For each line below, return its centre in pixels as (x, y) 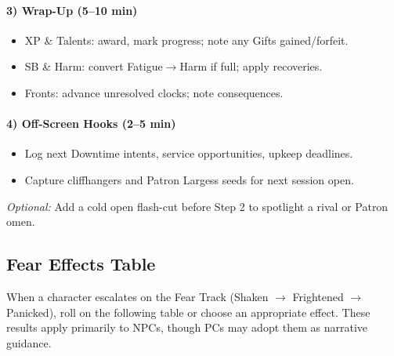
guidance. (29, 342)
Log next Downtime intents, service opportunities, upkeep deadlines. (189, 153)
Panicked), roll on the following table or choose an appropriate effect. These (188, 312)
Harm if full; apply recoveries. (251, 66)
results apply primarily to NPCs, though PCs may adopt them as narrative (187, 327)
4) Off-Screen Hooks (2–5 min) (91, 124)
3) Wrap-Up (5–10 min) (72, 10)
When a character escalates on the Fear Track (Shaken (137, 296)
